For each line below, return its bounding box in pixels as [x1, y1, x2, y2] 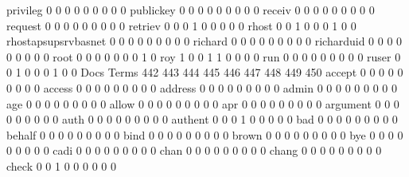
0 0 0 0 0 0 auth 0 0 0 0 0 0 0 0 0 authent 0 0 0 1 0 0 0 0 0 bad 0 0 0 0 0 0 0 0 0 [6, 111, 398, 128]
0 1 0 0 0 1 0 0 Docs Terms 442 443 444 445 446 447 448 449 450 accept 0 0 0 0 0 [6, 64, 403, 81]
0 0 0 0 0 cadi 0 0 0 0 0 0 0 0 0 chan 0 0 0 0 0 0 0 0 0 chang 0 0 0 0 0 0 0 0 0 [6, 142, 382, 159]
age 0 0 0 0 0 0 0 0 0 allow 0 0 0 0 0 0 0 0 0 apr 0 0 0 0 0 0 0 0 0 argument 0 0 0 [6, 95, 399, 112]
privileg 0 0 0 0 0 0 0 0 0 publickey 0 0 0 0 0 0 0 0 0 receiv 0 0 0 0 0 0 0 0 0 [6, 2, 375, 18]
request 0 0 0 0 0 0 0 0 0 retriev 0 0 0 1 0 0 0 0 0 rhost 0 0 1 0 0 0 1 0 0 [6, 17, 356, 33]
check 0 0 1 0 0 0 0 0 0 [6, 157, 116, 174]
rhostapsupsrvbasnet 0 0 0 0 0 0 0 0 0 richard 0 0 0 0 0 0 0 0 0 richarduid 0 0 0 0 [6, 33, 403, 49]
